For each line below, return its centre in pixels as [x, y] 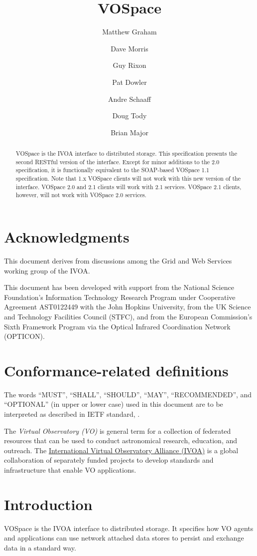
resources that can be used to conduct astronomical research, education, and [121, 440]
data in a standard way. [40, 547]
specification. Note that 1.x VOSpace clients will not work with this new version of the [128, 178]
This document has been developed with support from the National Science [119, 287]
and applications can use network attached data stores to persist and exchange [124, 538]
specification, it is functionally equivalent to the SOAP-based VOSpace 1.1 [112, 170]
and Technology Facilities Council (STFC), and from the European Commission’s [128, 316]
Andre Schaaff [129, 99]
